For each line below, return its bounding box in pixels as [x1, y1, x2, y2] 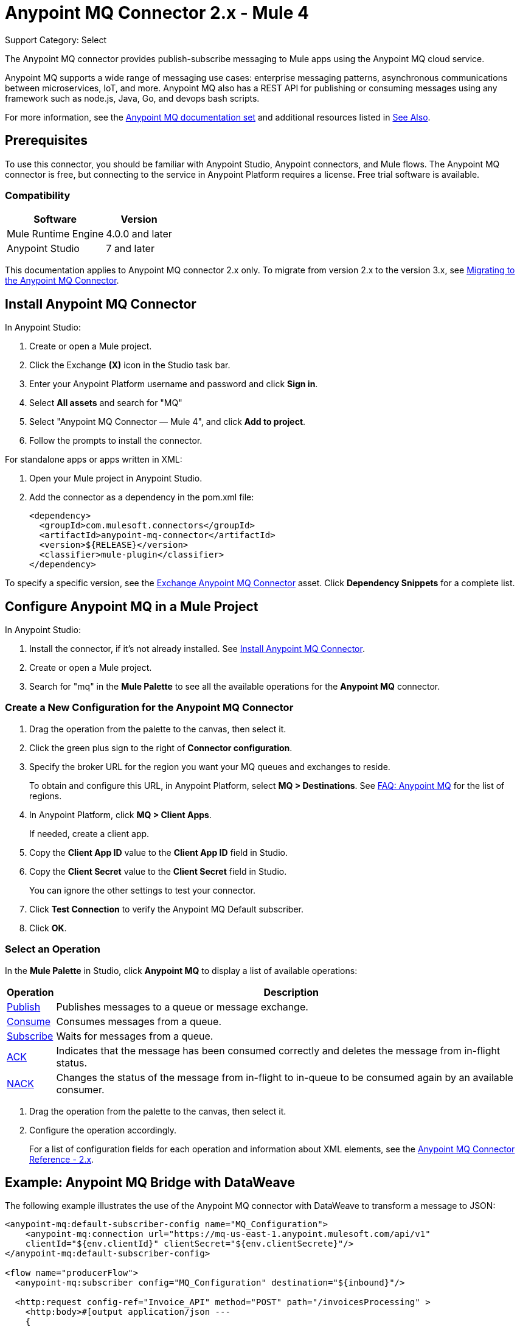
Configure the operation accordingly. [29, 1124, 177, 1135]
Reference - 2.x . [29, 1154, 94, 1164]
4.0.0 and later [106, 228, 172, 240]
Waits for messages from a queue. [56, 1029, 213, 1042]
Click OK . [29, 922, 67, 933]
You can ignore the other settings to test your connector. [29, 884, 256, 895]
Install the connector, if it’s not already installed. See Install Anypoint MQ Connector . [29, 643, 365, 654]
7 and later [106, 242, 154, 255]
